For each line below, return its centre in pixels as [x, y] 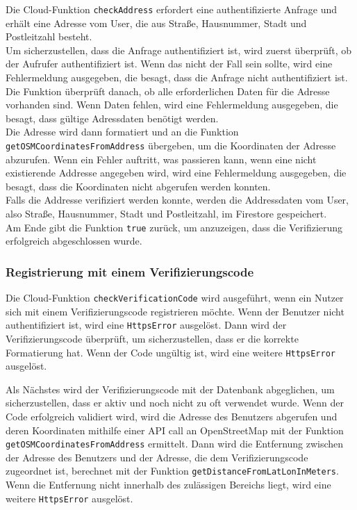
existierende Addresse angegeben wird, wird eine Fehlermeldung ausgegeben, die [176, 173]
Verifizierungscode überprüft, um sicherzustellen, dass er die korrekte [152, 338]
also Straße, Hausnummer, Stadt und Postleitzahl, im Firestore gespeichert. [166, 214]
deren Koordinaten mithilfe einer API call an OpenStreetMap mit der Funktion [175, 430]
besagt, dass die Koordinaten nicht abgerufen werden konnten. [138, 186]
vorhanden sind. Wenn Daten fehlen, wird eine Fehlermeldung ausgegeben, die [172, 105]
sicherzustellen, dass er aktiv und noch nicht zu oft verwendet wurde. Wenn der [175, 403]
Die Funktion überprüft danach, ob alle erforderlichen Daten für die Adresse [168, 91]
